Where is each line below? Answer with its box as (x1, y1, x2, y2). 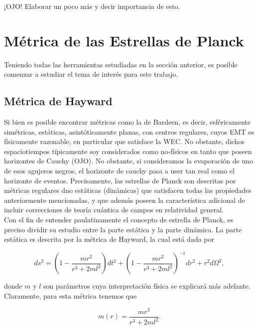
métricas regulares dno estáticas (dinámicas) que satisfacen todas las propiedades (4, 185, 252, 195)
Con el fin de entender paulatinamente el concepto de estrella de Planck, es (4, 214, 234, 225)
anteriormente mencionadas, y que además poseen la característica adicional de (4, 194, 245, 205)
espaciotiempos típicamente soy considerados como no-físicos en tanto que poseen (4, 146, 252, 156)
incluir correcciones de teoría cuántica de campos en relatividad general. (4, 204, 224, 215)
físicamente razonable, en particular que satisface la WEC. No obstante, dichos (4, 136, 245, 147)
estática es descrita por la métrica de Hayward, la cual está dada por (4, 234, 215, 244)
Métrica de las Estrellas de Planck (4, 30, 244, 50)
